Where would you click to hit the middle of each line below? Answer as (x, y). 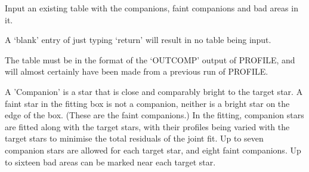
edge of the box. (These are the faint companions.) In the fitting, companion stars (154, 115)
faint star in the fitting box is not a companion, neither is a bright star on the (147, 103)
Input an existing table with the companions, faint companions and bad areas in (152, 8)
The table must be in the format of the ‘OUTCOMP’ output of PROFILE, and (150, 59)
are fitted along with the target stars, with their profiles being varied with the (147, 126)
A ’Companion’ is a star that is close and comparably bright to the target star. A (154, 91)
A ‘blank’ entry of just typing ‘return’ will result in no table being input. (138, 40)
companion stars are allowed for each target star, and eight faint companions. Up (153, 150)
